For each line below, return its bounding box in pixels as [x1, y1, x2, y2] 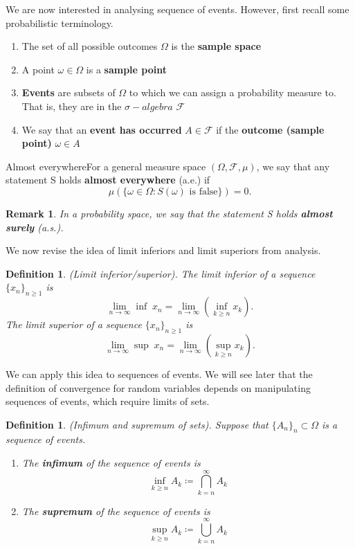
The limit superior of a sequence [6, 317, 142, 332]
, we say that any [256, 159, 330, 173]
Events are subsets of [21, 85, 116, 100]
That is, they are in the [21, 98, 122, 113]
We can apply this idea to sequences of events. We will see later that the [6, 366, 313, 381]
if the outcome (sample [216, 122, 325, 136]
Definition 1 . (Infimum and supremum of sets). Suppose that [6, 417, 268, 431]
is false [189, 186, 218, 197]
